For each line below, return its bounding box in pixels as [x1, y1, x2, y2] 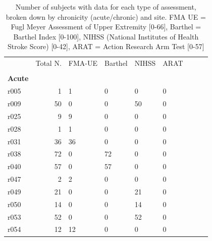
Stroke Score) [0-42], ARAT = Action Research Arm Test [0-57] [8, 41, 204, 52]
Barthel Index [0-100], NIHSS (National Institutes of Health [13, 31, 199, 42]
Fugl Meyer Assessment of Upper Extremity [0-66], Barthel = [11, 21, 201, 32]
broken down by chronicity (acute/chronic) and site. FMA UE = [6, 11, 206, 22]
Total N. [35, 58, 62, 68]
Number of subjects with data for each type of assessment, [15, 2, 196, 12]
